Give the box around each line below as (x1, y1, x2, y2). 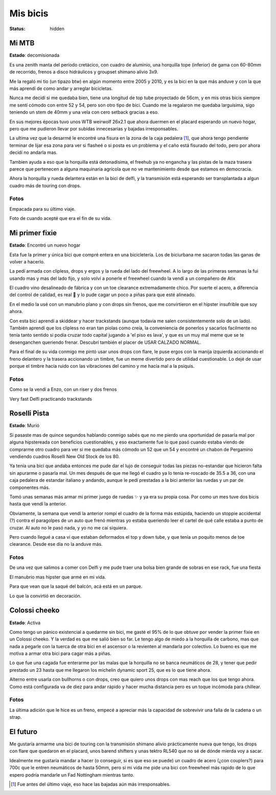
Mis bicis (9, 8, 49, 19)
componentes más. (9, 484, 50, 491)
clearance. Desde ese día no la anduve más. (9, 541, 103, 547)
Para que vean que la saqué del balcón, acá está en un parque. (9, 583, 143, 589)
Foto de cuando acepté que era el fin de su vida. (9, 215, 112, 222)
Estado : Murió (9, 423, 40, 429)
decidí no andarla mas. (9, 149, 58, 156)
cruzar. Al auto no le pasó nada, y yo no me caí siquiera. (9, 524, 128, 531)
